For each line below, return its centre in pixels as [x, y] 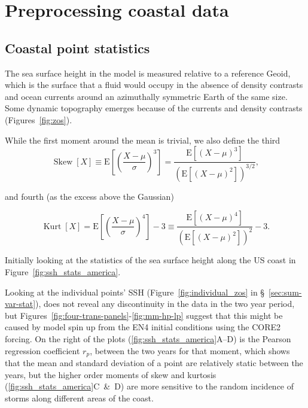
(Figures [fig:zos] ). [39, 119]
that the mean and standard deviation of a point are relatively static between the [154, 363]
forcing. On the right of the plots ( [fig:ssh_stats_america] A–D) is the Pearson [148, 339]
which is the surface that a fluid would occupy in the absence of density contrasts [154, 85]
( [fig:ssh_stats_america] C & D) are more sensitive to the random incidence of [150, 386]
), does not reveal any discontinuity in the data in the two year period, [165, 304]
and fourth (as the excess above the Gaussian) [89, 196]
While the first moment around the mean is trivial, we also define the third [143, 140]
